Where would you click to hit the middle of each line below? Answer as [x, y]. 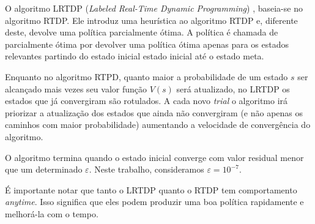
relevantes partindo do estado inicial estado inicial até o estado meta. [135, 56]
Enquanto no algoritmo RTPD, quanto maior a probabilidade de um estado [146, 76]
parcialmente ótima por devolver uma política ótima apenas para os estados [147, 44]
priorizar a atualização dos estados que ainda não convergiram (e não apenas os [154, 112]
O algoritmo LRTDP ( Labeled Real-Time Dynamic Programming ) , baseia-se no [154, 8]
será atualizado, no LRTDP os [233, 88]
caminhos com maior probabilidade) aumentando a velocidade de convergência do [158, 125]
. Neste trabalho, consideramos [146, 169]
